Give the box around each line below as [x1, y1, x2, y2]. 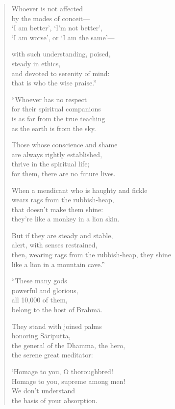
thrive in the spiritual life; [11, 159, 90, 169]
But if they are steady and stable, [11, 230, 113, 240]
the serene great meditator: [11, 350, 93, 360]
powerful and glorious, [11, 285, 78, 295]
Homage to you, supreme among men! [11, 376, 125, 386]
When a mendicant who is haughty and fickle [11, 185, 148, 195]
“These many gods [11, 275, 67, 286]
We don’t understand [11, 385, 75, 396]
